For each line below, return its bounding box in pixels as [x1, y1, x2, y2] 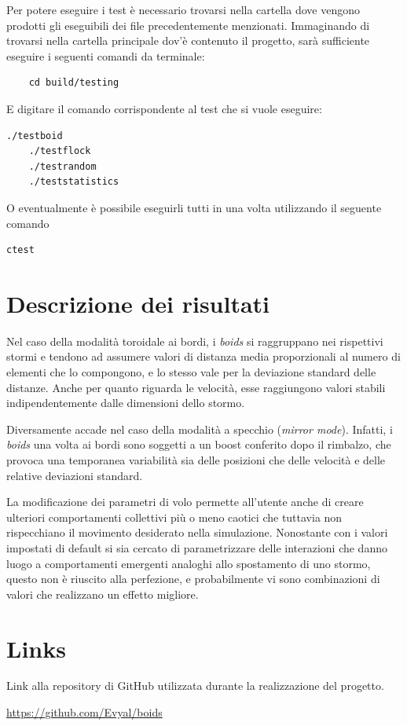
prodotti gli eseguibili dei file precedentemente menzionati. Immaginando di [6, 16, 370, 33]
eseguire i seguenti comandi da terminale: [6, 47, 205, 64]
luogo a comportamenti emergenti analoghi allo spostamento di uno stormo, [6, 555, 371, 571]
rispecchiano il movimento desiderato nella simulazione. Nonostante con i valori [6, 524, 388, 541]
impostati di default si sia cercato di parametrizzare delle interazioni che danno [6, 539, 387, 555]
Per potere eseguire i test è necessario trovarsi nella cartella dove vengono [6, 2, 360, 17]
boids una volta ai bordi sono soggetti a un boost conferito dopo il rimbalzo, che [6, 436, 391, 453]
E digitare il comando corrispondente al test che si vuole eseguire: [6, 100, 322, 116]
